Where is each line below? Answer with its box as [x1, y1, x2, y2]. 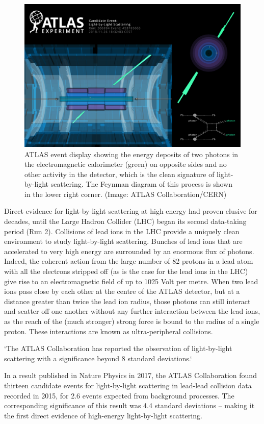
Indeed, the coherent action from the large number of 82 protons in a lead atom [4, 256, 253, 266]
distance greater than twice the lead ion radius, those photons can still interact [4, 295, 251, 306]
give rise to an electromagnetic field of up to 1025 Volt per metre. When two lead [4, 276, 258, 286]
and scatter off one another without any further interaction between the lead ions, [4, 306, 260, 316]
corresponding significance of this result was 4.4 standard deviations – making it [4, 400, 255, 411]
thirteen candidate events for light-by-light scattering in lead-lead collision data [4, 380, 252, 390]
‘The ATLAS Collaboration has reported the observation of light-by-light [4, 343, 232, 354]
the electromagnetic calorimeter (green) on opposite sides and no [24, 159, 227, 169]
